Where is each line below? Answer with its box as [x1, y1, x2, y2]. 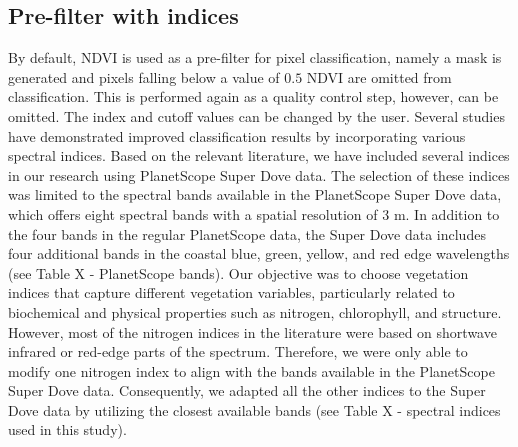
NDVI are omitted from [306, 66, 452, 87]
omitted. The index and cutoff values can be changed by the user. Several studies [8, 105, 505, 126]
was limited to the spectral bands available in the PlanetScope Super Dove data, [8, 184, 502, 205]
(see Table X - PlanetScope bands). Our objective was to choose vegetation [8, 262, 469, 283]
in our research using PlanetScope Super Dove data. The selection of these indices [8, 164, 510, 185]
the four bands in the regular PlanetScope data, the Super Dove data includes [8, 223, 486, 244]
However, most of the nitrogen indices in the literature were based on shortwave [8, 321, 497, 342]
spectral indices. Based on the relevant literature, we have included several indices [8, 145, 510, 166]
